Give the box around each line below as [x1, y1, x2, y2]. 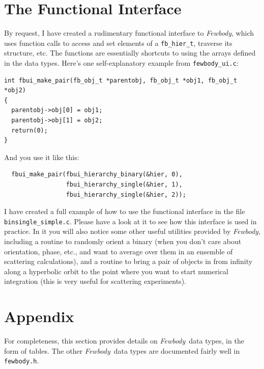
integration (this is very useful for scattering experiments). [4, 276, 186, 286]
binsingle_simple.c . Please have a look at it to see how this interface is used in [4, 216, 257, 226]
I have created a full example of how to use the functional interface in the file [4, 206, 245, 217]
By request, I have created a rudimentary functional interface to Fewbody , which [4, 28, 254, 38]
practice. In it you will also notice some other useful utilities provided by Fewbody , [4, 226, 260, 236]
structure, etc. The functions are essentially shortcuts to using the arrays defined [4, 47, 256, 58]
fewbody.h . [4, 355, 39, 366]
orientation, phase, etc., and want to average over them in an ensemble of [4, 246, 233, 256]
